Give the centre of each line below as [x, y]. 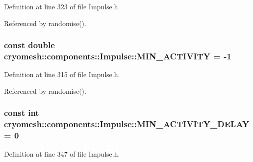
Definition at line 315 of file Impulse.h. [62, 74]
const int [22, 113]
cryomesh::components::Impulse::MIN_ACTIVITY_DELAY [127, 124]
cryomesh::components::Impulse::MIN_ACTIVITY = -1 [118, 56]
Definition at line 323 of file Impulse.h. [62, 6]
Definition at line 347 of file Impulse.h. [62, 153]
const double [29, 45]
